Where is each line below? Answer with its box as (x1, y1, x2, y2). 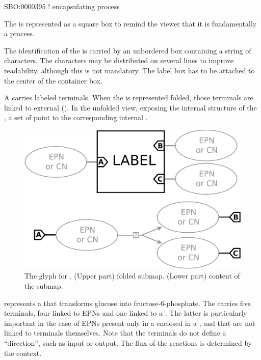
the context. (4, 347, 42, 358)
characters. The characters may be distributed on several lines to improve (4, 55, 234, 66)
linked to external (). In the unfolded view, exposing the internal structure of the (4, 102, 257, 113)
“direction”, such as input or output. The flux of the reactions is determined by (4, 337, 252, 348)
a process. (4, 28, 35, 39)
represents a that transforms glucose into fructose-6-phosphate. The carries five (4, 297, 251, 308)
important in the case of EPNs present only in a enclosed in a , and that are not (4, 317, 255, 328)
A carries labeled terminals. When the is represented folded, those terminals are (4, 92, 253, 103)
